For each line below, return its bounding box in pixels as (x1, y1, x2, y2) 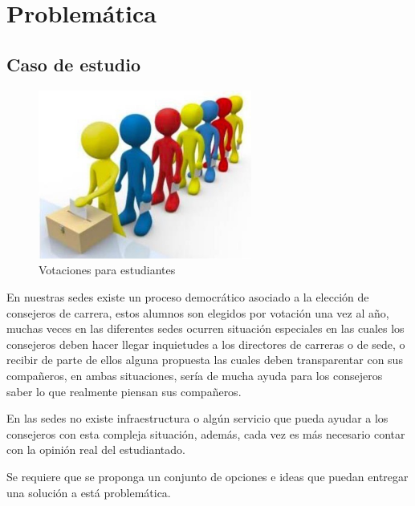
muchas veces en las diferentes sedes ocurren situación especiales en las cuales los (6, 320, 405, 337)
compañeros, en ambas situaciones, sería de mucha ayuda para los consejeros (6, 367, 383, 384)
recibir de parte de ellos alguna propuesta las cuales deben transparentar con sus (6, 351, 403, 368)
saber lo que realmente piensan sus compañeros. (6, 383, 242, 399)
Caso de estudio (6, 51, 140, 76)
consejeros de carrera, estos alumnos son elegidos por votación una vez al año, (6, 304, 389, 321)
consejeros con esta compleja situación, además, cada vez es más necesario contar (6, 425, 405, 442)
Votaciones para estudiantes (39, 261, 176, 278)
